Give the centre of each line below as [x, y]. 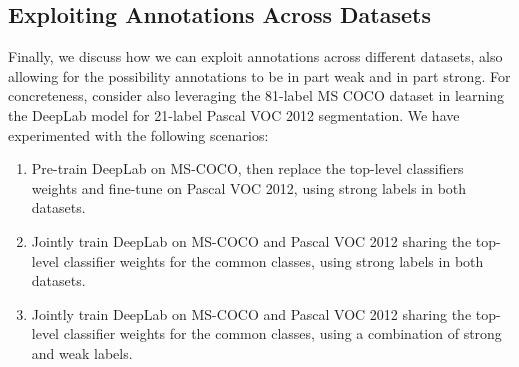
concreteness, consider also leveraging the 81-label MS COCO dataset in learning [256, 95]
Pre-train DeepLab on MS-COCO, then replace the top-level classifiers [247, 168]
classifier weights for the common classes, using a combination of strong [282, 333]
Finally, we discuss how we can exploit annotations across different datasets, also [255, 56]
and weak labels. [82, 352]
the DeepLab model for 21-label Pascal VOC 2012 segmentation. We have [234, 114]
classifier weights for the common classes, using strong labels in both [273, 260]
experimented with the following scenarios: [138, 134]
